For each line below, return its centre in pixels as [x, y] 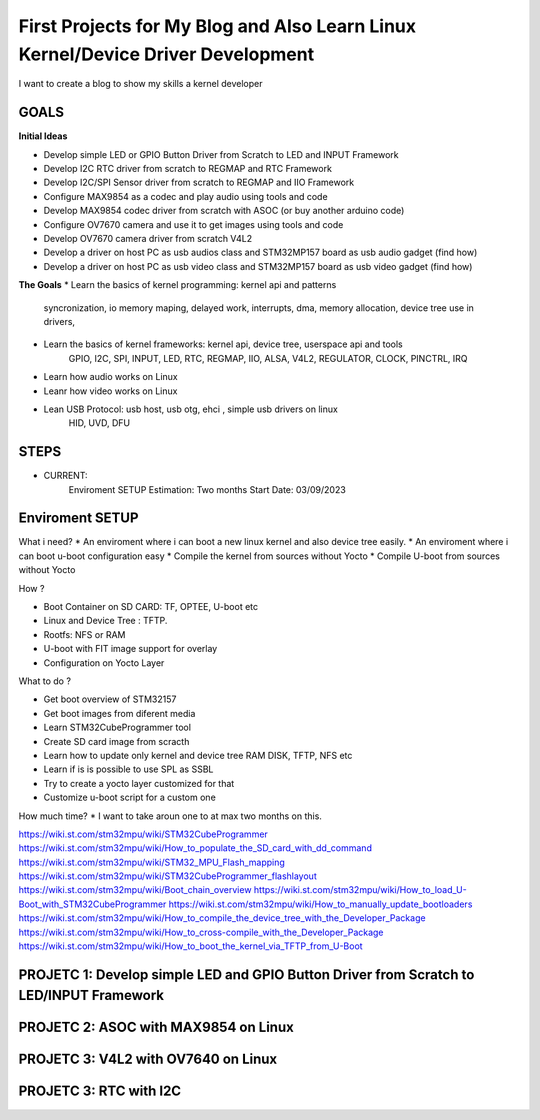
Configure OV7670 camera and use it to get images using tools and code [193, 224]
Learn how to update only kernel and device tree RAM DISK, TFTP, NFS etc [198, 755]
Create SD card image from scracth [116, 741]
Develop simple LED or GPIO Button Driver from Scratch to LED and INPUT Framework [221, 154]
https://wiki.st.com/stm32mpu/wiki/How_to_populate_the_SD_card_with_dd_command [195, 848]
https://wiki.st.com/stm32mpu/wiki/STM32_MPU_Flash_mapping [151, 862]
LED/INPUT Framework [91, 995]
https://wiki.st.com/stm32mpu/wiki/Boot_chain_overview [135, 890]
